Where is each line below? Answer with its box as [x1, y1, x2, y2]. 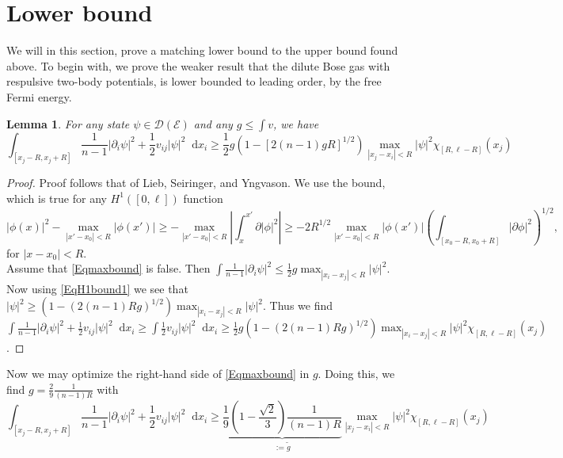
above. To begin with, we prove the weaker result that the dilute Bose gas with [6, 57, 390, 74]
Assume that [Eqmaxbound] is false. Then [6, 260, 211, 277]
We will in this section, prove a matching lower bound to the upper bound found [6, 42, 398, 59]
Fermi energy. [6, 88, 72, 105]
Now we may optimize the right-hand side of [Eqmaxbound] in [6, 365, 310, 382]
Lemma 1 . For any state [6, 115, 130, 132]
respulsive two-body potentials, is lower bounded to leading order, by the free [6, 73, 382, 90]
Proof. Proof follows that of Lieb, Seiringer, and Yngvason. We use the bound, [6, 174, 386, 191]
